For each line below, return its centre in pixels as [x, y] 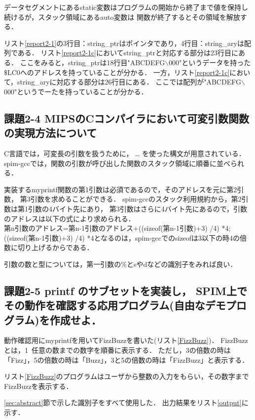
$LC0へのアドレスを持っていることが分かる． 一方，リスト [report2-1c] [117, 72]
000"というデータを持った [210, 62]
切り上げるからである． [55, 247]
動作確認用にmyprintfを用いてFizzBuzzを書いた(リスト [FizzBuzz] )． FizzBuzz [126, 340]
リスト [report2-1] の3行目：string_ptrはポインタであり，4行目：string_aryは [124, 43]
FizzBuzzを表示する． [38, 386]
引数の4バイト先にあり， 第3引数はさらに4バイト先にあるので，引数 [138, 208]
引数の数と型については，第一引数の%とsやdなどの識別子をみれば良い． [121, 264]
